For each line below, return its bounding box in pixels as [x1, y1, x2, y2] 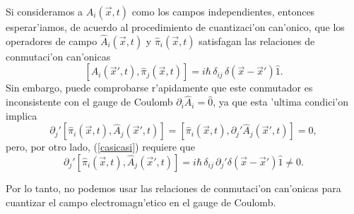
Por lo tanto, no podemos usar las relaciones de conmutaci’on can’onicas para [6, 181, 341, 195]
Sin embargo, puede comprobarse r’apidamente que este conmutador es [6, 80, 313, 95]
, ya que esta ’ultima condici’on [213, 94, 348, 109]
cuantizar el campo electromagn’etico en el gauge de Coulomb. [6, 194, 276, 209]
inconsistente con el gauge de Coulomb [6, 94, 173, 109]
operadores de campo [6, 33, 98, 48]
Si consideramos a [6, 4, 83, 18]
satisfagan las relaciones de [199, 33, 315, 48]
